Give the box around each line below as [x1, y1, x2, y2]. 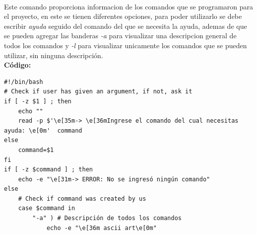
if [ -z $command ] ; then [4, 166, 93, 173]
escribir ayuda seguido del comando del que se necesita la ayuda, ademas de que [4, 20, 247, 31]
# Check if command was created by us [18, 195, 146, 202]
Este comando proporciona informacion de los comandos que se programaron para [4, 1, 254, 11]
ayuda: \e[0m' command [4, 127, 82, 134]
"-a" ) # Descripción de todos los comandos [32, 215, 182, 222]
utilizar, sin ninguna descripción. [4, 50, 103, 60]
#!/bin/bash [4, 78, 43, 85]
